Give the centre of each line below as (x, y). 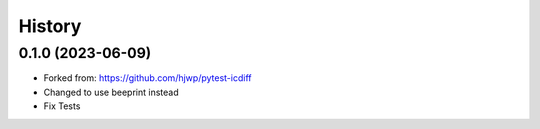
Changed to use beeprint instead (111, 92)
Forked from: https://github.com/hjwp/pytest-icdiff (147, 78)
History (50, 26)
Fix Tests (62, 106)
